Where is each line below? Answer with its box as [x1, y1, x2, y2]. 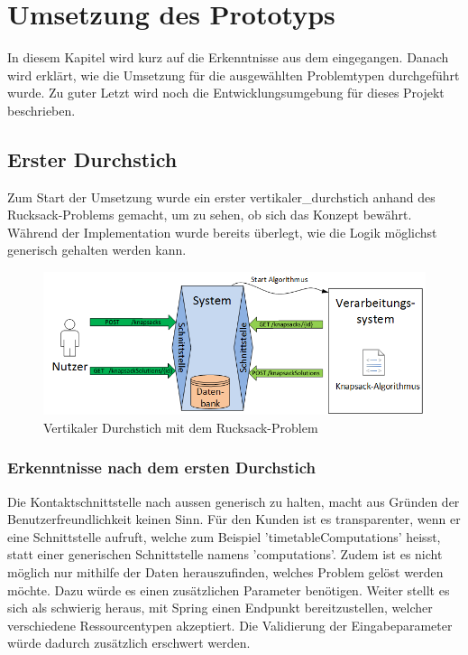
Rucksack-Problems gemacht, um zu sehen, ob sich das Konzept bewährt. [7, 205, 412, 224]
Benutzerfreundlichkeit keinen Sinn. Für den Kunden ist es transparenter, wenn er [7, 510, 461, 529]
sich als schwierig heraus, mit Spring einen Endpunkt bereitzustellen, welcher [7, 598, 433, 617]
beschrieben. [7, 100, 76, 119]
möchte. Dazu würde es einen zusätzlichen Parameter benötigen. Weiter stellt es [7, 580, 450, 599]
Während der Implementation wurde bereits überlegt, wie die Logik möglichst [7, 222, 437, 241]
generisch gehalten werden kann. [7, 240, 187, 259]
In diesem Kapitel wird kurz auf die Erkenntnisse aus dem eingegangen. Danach [7, 48, 449, 67]
